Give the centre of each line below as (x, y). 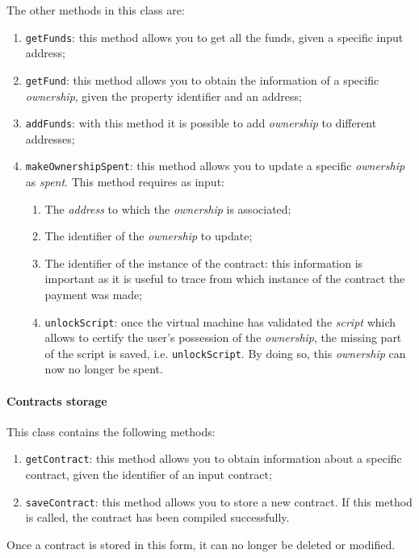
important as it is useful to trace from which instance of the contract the (225, 279)
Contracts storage (57, 400)
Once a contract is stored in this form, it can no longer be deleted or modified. (201, 544)
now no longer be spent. (104, 369)
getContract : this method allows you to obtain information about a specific (214, 458)
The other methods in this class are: (96, 10)
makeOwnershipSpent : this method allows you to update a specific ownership (215, 166)
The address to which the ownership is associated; (168, 208)
